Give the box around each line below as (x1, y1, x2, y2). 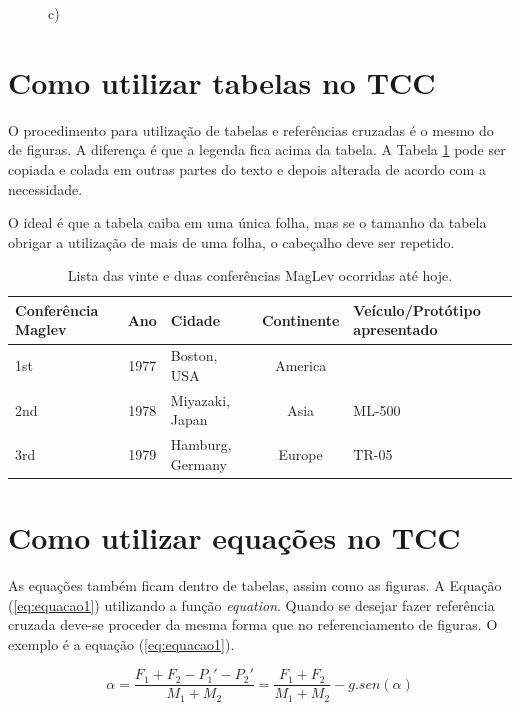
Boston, (170, 345, 218, 366)
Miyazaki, (170, 389, 230, 410)
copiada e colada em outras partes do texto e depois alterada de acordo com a (8, 158, 486, 179)
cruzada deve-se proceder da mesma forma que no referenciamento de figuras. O (8, 614, 498, 635)
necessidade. (8, 178, 83, 199)
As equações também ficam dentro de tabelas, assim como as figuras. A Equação (8, 575, 502, 595)
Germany (170, 453, 227, 474)
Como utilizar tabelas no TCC (8, 61, 436, 102)
